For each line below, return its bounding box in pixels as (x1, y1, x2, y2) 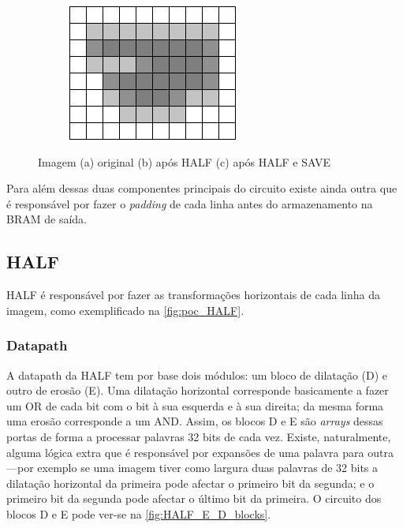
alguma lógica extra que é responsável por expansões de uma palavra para (6, 444, 364, 460)
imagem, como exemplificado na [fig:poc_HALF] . (6, 301, 244, 318)
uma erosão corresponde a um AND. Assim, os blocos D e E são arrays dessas (6, 413, 383, 429)
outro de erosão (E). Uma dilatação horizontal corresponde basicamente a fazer (6, 382, 389, 399)
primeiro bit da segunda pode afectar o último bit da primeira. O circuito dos (6, 490, 382, 507)
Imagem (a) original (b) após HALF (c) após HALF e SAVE (38, 153, 330, 170)
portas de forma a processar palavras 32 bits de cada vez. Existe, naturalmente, (6, 428, 391, 444)
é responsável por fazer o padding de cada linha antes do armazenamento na (6, 195, 373, 212)
